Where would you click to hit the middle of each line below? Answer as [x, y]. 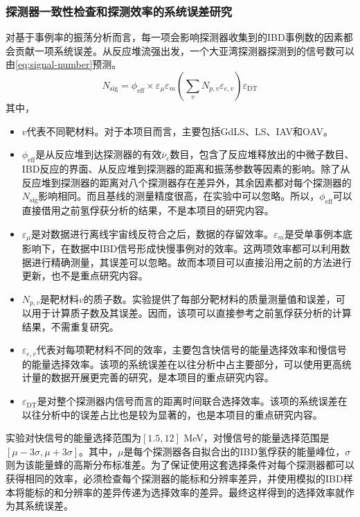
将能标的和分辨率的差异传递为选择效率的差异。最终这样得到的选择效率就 [180, 492]
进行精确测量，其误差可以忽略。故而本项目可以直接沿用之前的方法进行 [191, 262]
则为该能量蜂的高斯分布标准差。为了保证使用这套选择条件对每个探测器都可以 [180, 465]
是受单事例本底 [318, 233]
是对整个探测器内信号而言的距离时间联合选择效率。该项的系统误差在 [192, 401]
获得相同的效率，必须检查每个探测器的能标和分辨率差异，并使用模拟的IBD [174, 479]
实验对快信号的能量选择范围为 [73, 438]
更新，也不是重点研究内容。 [85, 275]
